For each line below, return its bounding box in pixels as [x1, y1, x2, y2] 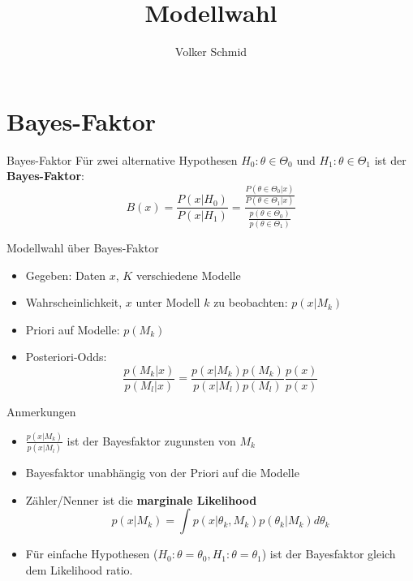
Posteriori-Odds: [25, 348, 107, 365]
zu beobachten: [213, 294, 288, 311]
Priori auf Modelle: [25, 321, 120, 338]
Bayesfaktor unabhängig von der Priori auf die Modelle [25, 464, 299, 481]
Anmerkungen [6, 403, 76, 420]
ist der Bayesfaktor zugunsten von [67, 432, 236, 449]
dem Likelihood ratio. [25, 562, 133, 578]
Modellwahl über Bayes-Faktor [6, 239, 159, 256]
